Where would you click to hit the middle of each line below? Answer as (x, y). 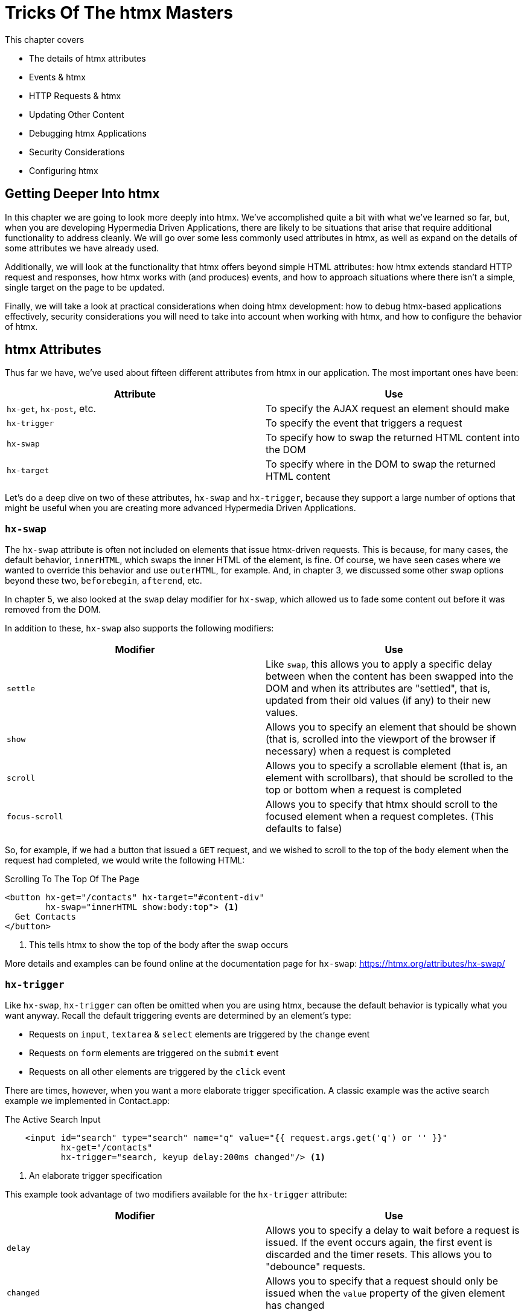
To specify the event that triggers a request (364, 423)
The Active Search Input (53, 1119)
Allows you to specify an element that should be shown (391, 727)
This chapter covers (45, 39)
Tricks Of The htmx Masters (119, 13)
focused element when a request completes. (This (380, 817)
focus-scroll (35, 816)
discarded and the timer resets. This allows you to (379, 1254)
